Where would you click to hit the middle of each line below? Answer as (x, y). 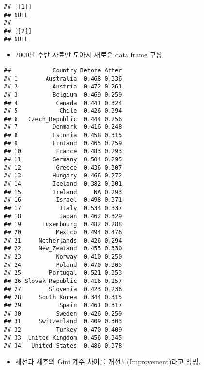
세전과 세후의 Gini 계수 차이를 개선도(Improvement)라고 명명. (108, 361)
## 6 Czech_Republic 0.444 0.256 (63, 119)
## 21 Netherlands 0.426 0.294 (63, 240)
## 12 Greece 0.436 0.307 (63, 167)
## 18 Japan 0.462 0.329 (63, 216)
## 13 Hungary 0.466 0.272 (63, 176)
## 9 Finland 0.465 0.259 (63, 143)
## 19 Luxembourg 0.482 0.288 (63, 224)
